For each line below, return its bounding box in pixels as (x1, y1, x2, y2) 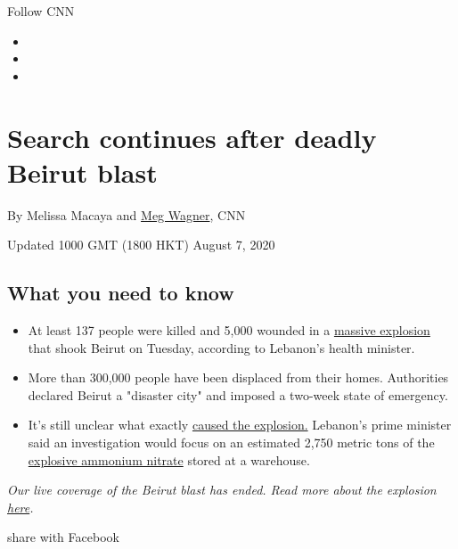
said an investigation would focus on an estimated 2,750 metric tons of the (28, 433, 435, 452)
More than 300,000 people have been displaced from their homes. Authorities (28, 368, 449, 387)
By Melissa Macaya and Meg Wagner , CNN (7, 205, 246, 224)
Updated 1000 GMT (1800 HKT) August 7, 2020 (7, 235, 275, 254)
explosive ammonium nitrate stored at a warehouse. (28, 450, 310, 469)
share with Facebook (7, 528, 119, 546)
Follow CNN (7, 2, 75, 20)
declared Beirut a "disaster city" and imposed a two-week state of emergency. (28, 385, 448, 404)
